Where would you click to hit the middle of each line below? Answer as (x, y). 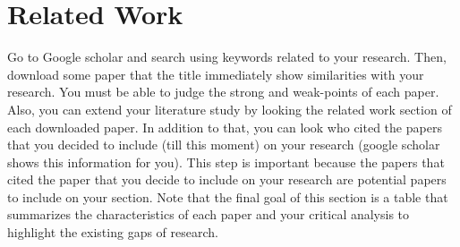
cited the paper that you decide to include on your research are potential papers (227, 179)
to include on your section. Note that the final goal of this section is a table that (228, 196)
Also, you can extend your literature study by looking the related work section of (230, 109)
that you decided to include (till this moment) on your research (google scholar (224, 145)
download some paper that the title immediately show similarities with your (216, 74)
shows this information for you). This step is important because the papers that (226, 162)
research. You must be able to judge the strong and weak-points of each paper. (223, 92)
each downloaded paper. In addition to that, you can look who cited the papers (225, 127)
